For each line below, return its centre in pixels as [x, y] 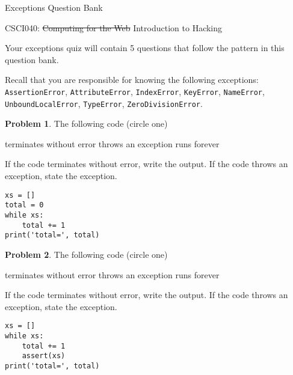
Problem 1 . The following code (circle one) [86, 123]
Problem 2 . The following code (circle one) [86, 254]
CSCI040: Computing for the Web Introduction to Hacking [114, 27]
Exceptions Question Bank [54, 7]
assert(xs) [44, 356]
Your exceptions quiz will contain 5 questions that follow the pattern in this [145, 48]
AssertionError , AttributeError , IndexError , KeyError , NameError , [135, 91]
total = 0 [24, 205]
